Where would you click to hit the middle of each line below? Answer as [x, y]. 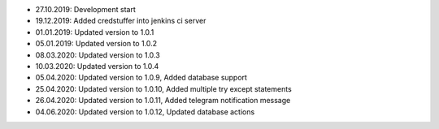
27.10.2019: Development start [85, 9]
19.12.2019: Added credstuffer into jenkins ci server [121, 21]
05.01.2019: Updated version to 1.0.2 [96, 44]
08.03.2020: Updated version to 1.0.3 [98, 55]
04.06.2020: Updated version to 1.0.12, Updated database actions [145, 112]
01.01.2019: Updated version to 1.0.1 [95, 32]
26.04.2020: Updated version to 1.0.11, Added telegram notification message [163, 101]
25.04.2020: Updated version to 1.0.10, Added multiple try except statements [163, 88]
